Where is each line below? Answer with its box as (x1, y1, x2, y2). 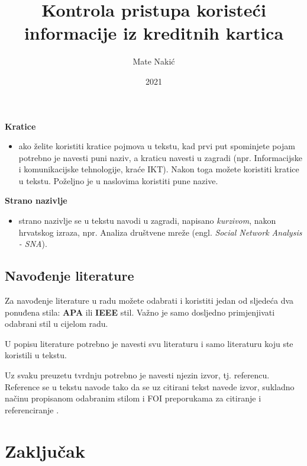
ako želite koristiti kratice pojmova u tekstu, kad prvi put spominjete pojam (18, 140, 295, 152)
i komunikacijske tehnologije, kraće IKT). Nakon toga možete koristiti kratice (18, 163, 299, 175)
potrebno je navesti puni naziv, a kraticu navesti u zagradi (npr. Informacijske (18, 151, 302, 163)
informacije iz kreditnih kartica (24, 21, 284, 45)
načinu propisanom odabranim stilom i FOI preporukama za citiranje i (5, 392, 261, 404)
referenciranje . (5, 403, 59, 416)
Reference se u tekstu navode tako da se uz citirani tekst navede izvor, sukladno (5, 380, 295, 393)
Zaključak (5, 438, 85, 462)
